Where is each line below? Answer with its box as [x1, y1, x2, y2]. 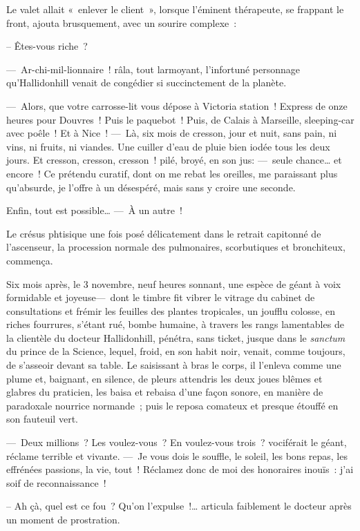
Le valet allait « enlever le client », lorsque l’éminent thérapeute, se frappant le [6, 2, 344, 16]
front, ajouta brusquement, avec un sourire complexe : [6, 15, 237, 30]
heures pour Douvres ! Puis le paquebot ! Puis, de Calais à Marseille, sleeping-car [6, 112, 354, 126]
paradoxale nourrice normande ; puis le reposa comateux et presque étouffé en [6, 398, 339, 412]
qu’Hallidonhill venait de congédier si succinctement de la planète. [6, 75, 287, 90]
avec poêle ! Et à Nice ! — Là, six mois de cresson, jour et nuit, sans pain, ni [6, 126, 337, 140]
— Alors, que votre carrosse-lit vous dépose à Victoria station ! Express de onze [6, 98, 348, 113]
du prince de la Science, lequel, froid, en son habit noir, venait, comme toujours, [6, 344, 345, 358]
